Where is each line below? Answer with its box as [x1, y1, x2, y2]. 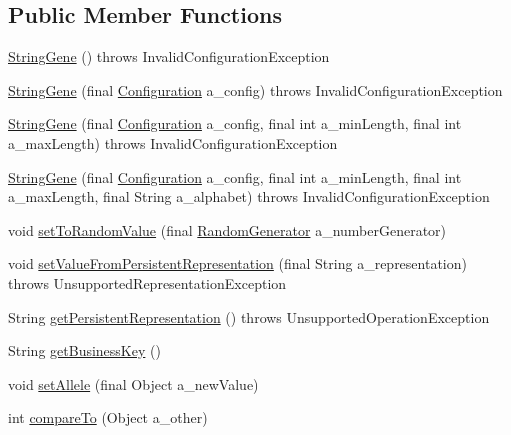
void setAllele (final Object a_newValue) [8, 373, 259, 394]
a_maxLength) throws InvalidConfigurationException [8, 132, 338, 153]
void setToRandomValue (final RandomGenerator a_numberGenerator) [8, 219, 447, 240]
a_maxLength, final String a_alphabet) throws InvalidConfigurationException [8, 186, 490, 207]
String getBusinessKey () [8, 340, 161, 361]
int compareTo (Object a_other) [8, 407, 208, 428]
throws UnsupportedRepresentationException [8, 272, 287, 293]
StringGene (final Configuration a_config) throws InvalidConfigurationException [8, 79, 503, 100]
